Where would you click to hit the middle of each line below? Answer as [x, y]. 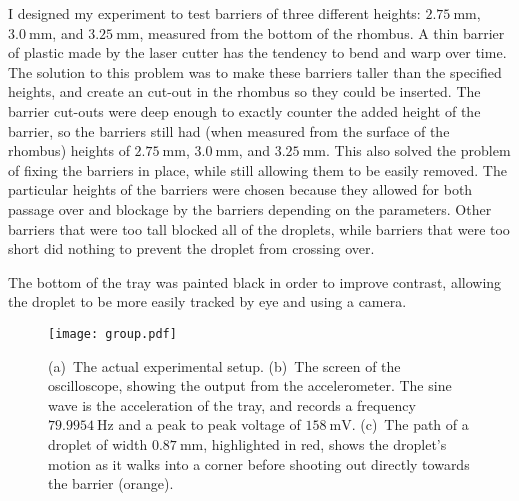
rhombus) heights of [69, 150]
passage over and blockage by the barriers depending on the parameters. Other [250, 208]
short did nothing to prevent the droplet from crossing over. [191, 248]
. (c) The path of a [410, 424]
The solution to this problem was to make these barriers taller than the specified [255, 71]
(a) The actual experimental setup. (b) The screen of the [224, 365]
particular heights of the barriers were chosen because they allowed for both [240, 189]
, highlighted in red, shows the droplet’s [325, 443]
